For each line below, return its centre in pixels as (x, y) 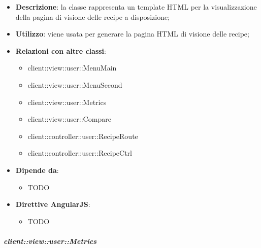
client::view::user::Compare (69, 119)
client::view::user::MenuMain (72, 68)
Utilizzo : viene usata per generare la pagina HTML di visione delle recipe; (132, 34)
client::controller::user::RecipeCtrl (80, 153)
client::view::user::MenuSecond (75, 84)
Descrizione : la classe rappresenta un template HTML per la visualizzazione (136, 7)
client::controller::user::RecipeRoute (83, 136)
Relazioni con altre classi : (61, 50)
